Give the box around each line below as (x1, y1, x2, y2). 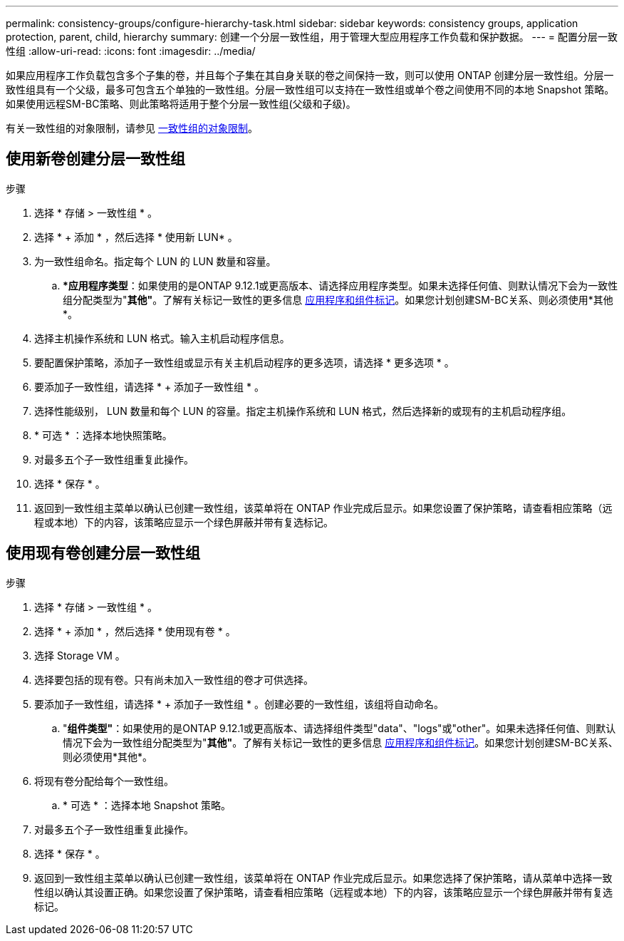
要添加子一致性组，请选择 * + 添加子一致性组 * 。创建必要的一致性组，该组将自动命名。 (34, 697, 444, 710)
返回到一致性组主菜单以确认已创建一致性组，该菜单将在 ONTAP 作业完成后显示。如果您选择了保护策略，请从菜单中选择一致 (34, 871, 613, 884)
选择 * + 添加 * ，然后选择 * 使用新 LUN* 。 (34, 230, 238, 243)
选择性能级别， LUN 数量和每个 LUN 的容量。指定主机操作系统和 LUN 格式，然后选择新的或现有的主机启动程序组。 (34, 404, 572, 417)
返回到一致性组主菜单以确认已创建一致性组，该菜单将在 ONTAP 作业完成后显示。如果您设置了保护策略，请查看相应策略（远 (34, 501, 613, 514)
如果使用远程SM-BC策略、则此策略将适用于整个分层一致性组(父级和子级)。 (6, 98, 356, 110)
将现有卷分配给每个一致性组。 (34, 774, 174, 787)
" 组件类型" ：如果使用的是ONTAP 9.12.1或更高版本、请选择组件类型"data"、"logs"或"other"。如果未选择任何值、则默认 (63, 721, 616, 734)
